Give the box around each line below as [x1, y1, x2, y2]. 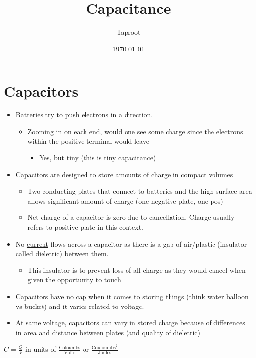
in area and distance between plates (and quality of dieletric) [15, 327, 200, 337]
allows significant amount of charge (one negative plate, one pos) [27, 195, 223, 205]
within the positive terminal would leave [27, 136, 149, 146]
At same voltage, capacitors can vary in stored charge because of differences [15, 317, 245, 328]
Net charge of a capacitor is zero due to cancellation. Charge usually [27, 212, 235, 222]
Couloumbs [91, 345, 116, 350]
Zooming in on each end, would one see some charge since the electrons [27, 126, 243, 136]
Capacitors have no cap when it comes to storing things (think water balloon [15, 291, 249, 301]
